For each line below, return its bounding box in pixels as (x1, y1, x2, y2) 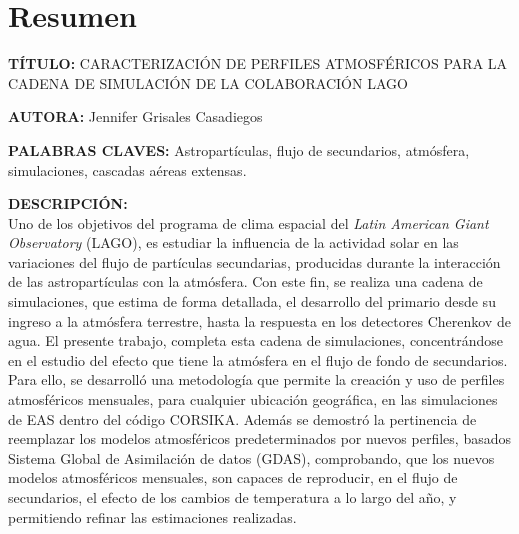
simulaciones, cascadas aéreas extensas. (8, 159, 247, 180)
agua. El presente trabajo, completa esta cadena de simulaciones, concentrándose (8, 330, 503, 351)
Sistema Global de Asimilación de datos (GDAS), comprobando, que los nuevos (8, 447, 495, 468)
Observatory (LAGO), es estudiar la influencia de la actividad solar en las (8, 232, 459, 253)
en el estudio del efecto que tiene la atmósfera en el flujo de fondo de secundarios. (8, 349, 508, 370)
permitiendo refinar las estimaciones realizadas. (8, 506, 297, 527)
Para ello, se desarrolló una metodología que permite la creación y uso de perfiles (8, 369, 505, 390)
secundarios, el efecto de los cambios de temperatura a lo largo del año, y (8, 487, 457, 507)
